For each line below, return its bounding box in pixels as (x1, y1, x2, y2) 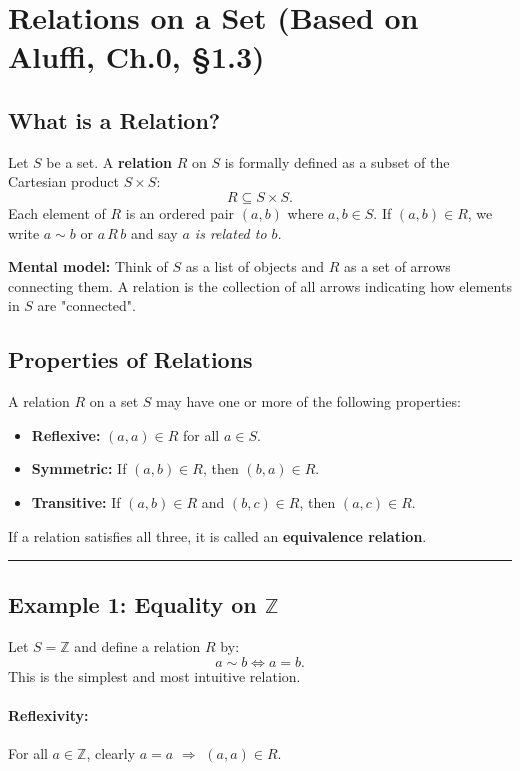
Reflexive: (31, 424, 101, 445)
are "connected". (37, 295, 136, 316)
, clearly (86, 743, 136, 764)
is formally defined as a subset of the (224, 151, 450, 172)
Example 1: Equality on (8, 589, 257, 620)
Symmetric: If (31, 458, 127, 479)
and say (131, 222, 178, 243)
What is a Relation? (8, 104, 221, 135)
